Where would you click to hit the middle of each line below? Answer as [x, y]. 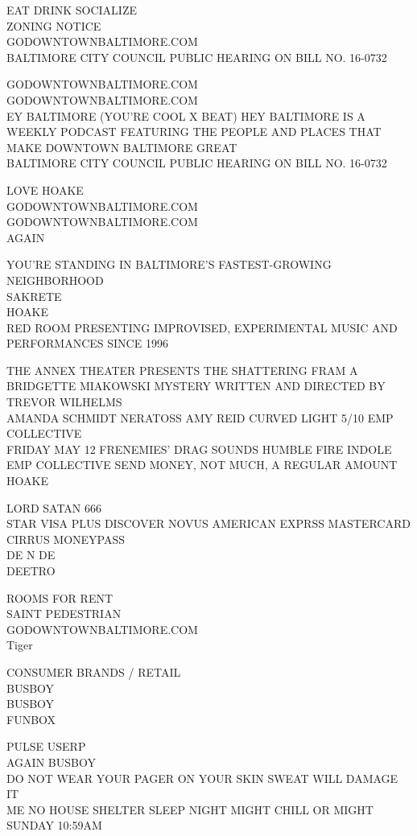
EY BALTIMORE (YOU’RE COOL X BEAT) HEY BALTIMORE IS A [186, 115]
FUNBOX [31, 719]
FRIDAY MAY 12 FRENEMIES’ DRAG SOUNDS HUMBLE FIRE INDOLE [199, 449]
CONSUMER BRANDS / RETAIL [94, 671]
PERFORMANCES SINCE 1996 [87, 343]
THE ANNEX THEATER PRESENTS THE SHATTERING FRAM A [182, 370]
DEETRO [31, 570]
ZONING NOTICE [54, 25]
